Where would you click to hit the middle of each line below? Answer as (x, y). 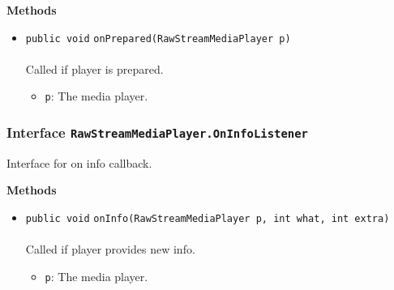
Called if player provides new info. (110, 249)
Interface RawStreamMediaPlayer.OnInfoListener (157, 132)
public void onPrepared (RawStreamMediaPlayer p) (158, 38)
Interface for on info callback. (79, 162)
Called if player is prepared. (94, 68)
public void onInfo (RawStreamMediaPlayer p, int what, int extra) (208, 219)
